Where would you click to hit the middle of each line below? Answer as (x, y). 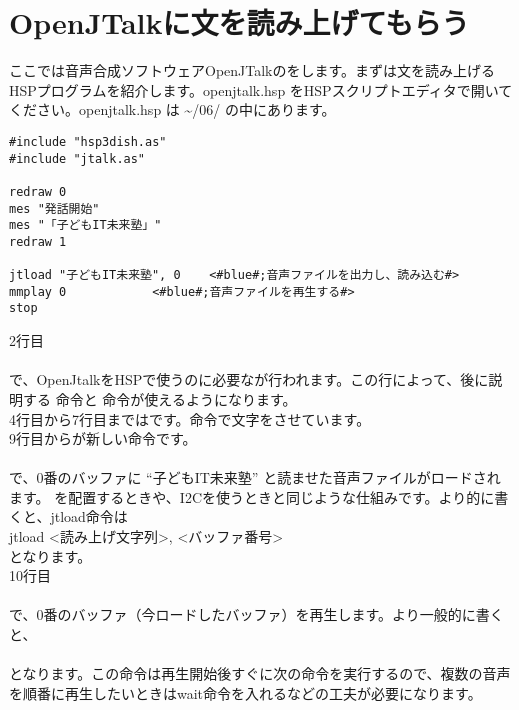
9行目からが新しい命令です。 (103, 438)
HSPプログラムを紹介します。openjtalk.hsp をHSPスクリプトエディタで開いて (261, 89)
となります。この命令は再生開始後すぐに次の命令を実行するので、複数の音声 (260, 673)
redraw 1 (38, 241)
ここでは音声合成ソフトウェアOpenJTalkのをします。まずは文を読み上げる (252, 70)
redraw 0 (38, 191)
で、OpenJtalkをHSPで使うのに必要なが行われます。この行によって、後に (249, 379)
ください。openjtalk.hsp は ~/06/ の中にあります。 (172, 109)
